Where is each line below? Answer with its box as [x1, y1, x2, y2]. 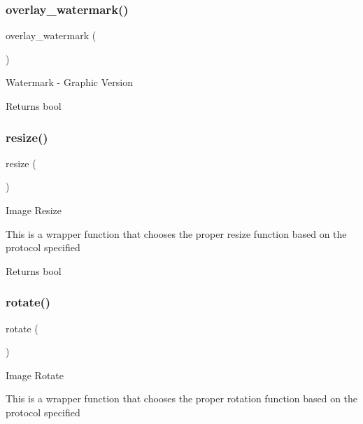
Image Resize [6, 203, 62, 217]
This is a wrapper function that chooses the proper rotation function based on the [6, 391, 358, 406]
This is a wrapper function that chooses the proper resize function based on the [6, 226, 347, 241]
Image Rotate [6, 367, 64, 382]
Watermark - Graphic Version [6, 75, 133, 90]
